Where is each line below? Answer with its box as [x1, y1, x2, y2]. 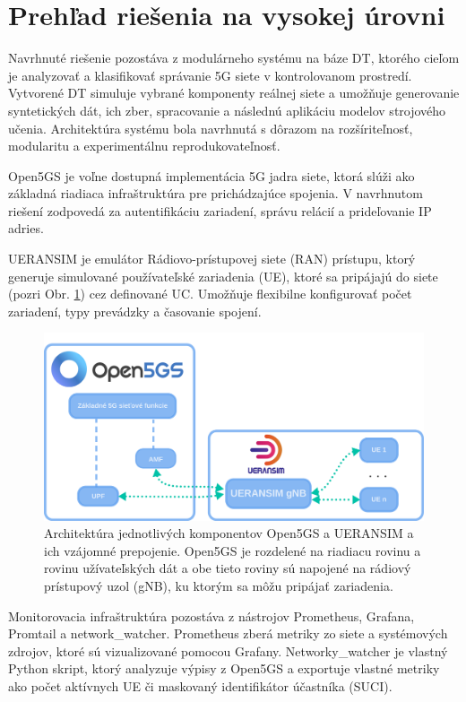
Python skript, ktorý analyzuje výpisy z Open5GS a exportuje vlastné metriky [8, 659, 440, 678]
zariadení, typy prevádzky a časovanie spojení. [8, 301, 262, 320]
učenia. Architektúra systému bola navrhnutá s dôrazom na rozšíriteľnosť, [8, 118, 413, 137]
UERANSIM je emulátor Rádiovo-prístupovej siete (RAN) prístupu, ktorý [8, 249, 416, 268]
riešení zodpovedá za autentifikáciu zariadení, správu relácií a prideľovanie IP [8, 201, 432, 220]
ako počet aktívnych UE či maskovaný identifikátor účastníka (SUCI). [8, 676, 393, 695]
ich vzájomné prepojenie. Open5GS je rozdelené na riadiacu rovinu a [44, 541, 421, 559]
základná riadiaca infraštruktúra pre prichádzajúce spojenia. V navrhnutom [8, 184, 423, 203]
